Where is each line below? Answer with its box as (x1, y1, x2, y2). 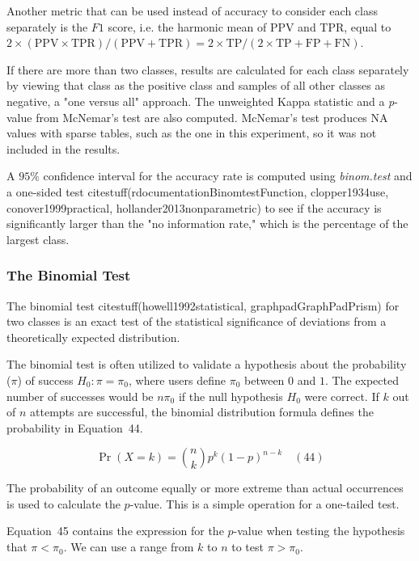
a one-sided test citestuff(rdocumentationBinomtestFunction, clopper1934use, (6, 183, 389, 200)
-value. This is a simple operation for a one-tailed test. (129, 495, 400, 512)
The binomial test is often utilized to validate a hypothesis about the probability (6, 356, 407, 373)
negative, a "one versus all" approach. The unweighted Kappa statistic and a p (6, 92, 395, 109)
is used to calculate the (6, 495, 121, 512)
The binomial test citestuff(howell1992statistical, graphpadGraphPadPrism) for (6, 297, 400, 314)
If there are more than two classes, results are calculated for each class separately (6, 61, 409, 78)
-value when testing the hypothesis (233, 522, 405, 539)
